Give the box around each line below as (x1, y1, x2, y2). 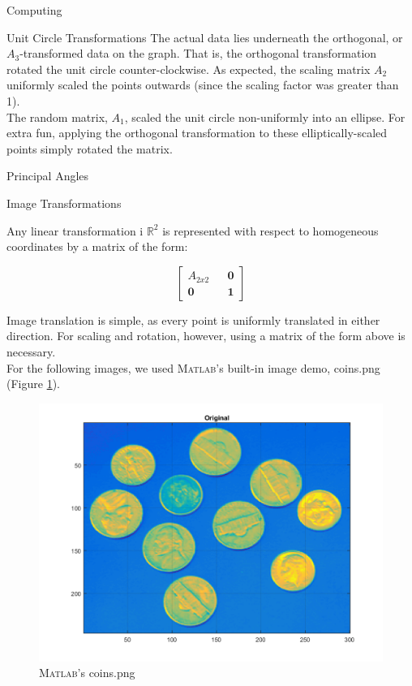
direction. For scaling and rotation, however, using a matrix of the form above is (6, 327, 406, 344)
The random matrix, (6, 108, 108, 125)
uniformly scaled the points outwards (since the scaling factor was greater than (6, 76, 399, 93)
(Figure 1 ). (6, 375, 60, 392)
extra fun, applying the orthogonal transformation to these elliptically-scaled (6, 124, 388, 141)
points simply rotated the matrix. (6, 140, 173, 157)
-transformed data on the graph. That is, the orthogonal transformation (19, 45, 377, 62)
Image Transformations (6, 194, 122, 211)
